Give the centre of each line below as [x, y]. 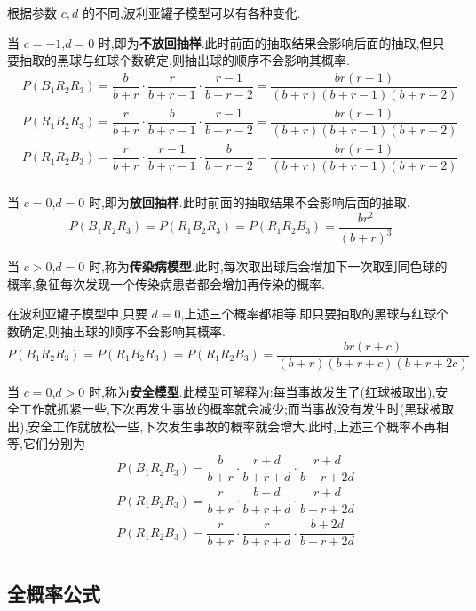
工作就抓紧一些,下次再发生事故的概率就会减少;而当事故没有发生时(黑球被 [230, 409]
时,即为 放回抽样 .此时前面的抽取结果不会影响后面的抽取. [249, 202]
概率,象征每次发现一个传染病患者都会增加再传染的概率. [166, 283]
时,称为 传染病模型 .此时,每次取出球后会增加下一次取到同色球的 [268, 266]
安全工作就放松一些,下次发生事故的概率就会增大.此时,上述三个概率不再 [232, 426]
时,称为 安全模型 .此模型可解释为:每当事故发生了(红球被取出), [262, 391]
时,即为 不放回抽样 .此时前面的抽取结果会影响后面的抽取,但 [265, 42]
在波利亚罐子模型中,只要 [77, 314]
